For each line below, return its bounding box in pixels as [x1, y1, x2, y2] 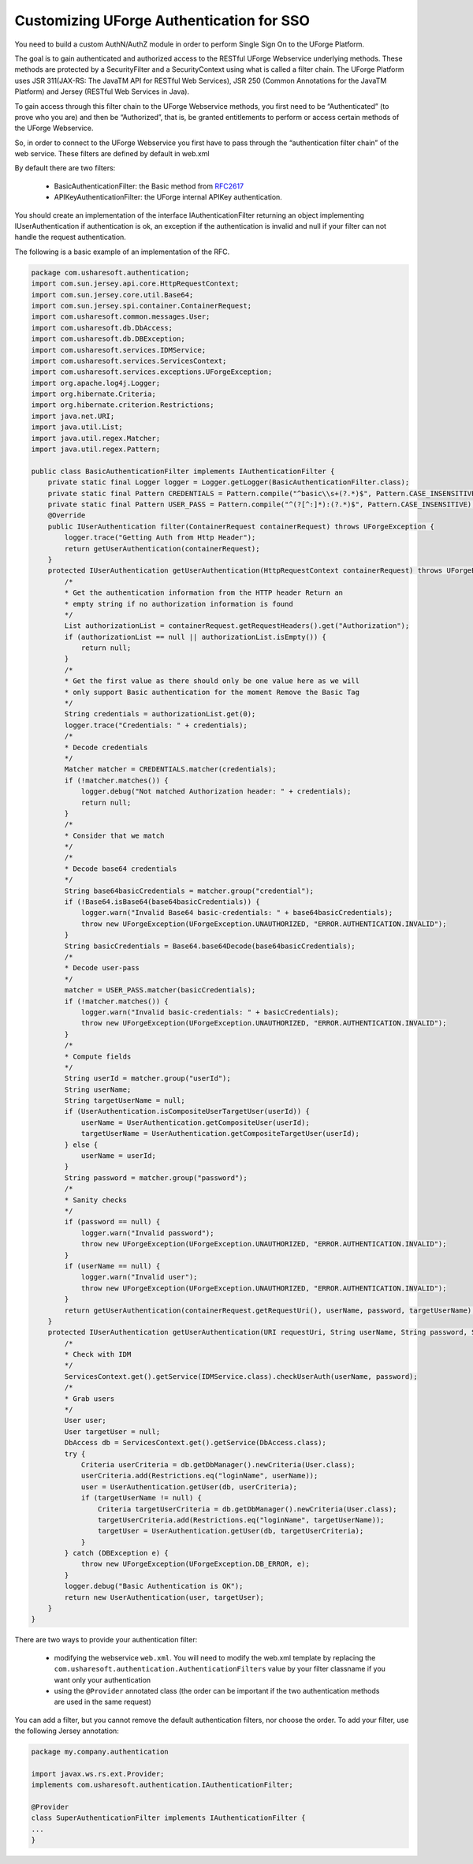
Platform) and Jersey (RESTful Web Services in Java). [14, 87, 189, 96]
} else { [64, 1140, 99, 1149]
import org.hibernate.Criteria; [31, 390, 157, 398]
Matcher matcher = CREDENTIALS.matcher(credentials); [64, 765, 277, 774]
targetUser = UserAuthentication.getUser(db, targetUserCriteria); [97, 1526, 364, 1536]
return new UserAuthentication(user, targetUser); [64, 1593, 264, 1601]
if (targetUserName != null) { [80, 1493, 203, 1503]
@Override [47, 511, 86, 520]
